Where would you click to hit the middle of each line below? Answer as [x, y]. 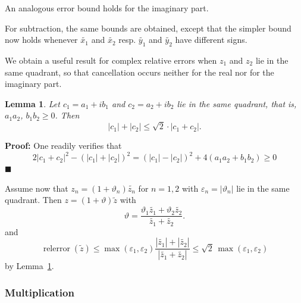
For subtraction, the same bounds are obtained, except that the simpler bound [148, 28]
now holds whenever [41, 40]
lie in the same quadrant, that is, [237, 103]
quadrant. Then [33, 200]
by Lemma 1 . [29, 266]
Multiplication [40, 292]
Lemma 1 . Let [32, 103]
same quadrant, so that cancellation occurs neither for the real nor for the [139, 72]
